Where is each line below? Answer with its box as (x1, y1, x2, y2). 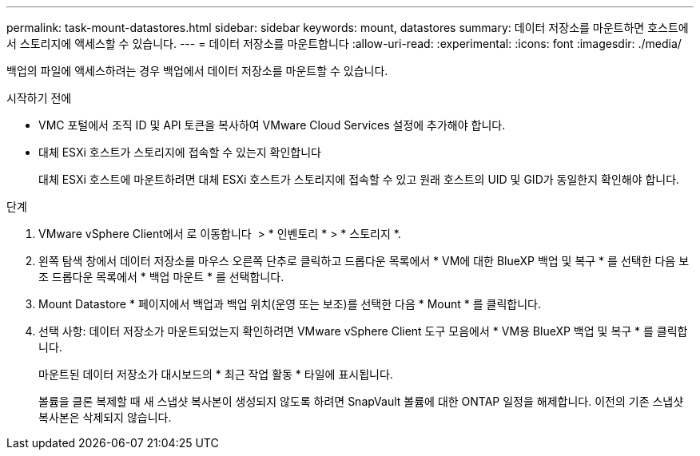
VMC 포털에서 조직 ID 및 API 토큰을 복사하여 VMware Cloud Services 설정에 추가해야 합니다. (38, 118, 506, 132)
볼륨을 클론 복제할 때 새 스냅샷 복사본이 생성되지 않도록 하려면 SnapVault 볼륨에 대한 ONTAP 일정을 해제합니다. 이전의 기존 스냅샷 (38, 395, 684, 408)
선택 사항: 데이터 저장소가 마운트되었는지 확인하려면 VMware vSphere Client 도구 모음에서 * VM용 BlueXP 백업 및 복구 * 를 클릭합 (38, 324, 688, 338)
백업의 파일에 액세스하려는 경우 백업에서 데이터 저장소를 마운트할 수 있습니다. (6, 64, 388, 77)
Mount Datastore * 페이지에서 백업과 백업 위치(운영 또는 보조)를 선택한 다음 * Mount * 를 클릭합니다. (38, 297, 541, 311)
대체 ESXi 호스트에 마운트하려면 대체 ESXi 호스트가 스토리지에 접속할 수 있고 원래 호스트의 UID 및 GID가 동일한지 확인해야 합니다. (38, 172, 680, 186)
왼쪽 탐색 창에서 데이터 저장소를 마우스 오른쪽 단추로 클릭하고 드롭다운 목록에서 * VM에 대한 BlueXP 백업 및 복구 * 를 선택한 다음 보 (38, 254, 690, 268)
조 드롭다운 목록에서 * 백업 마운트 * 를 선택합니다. (38, 270, 284, 284)
